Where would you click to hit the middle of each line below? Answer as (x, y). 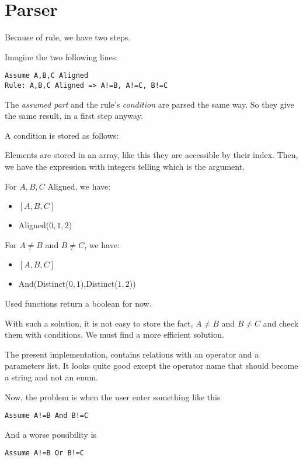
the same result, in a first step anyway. (74, 116)
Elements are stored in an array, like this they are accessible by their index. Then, (151, 155)
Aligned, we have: (79, 186)
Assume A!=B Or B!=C (45, 453)
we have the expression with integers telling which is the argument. (125, 166)
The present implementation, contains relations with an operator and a (132, 354)
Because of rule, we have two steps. (68, 37)
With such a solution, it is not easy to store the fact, (99, 323)
